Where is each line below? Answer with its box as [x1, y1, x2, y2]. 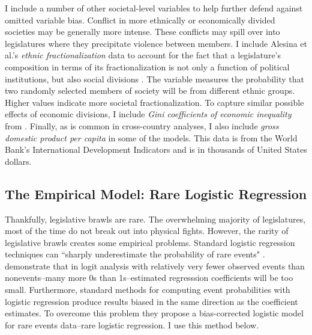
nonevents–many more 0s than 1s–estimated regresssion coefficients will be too [5, 271, 293, 284]
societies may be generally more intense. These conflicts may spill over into [5, 25, 280, 38]
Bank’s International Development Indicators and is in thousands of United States [5, 143, 307, 156]
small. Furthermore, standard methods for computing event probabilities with [5, 283, 290, 296]
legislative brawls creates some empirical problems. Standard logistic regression [5, 236, 295, 248]
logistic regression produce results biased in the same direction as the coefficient [5, 295, 298, 307]
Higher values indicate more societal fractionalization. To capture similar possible [5, 96, 304, 108]
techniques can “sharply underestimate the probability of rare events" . [5, 248, 265, 260]
